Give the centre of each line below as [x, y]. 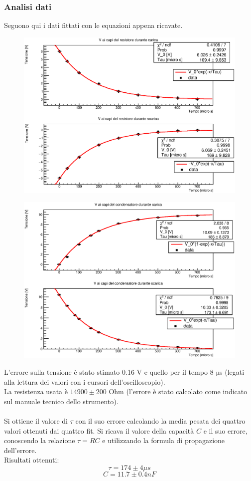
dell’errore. [20, 450]
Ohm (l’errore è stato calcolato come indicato [178, 391]
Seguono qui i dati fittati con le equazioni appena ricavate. [93, 25]
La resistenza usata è [36, 391]
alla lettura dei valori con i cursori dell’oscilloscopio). [85, 381]
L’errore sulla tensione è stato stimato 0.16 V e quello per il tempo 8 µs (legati [124, 371]
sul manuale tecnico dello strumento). [61, 401]
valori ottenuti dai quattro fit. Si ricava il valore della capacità [99, 430]
